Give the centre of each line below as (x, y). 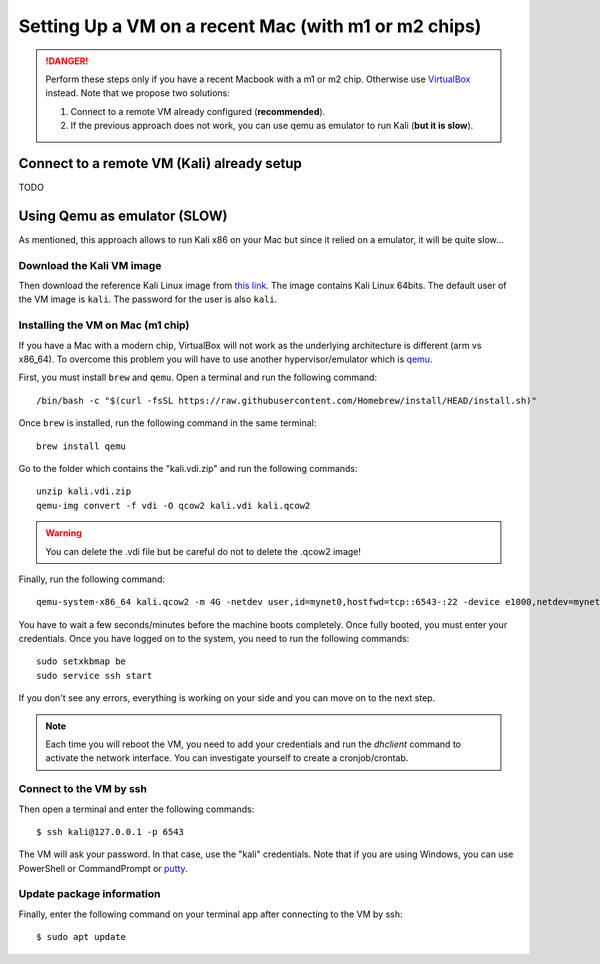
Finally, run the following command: (91, 579)
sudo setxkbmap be (81, 661)
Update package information (89, 894)
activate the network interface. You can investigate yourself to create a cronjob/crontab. (227, 758)
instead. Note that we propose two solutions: (137, 93)
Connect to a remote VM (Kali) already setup (160, 163)
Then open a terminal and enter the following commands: (136, 809)
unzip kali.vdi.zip (84, 491)
